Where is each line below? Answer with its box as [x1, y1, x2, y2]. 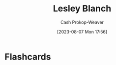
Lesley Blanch [53, 3, 112, 14]
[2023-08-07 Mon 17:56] [57, 29, 108, 34]
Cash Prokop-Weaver [60, 19, 104, 25]
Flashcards [4, 51, 51, 62]
